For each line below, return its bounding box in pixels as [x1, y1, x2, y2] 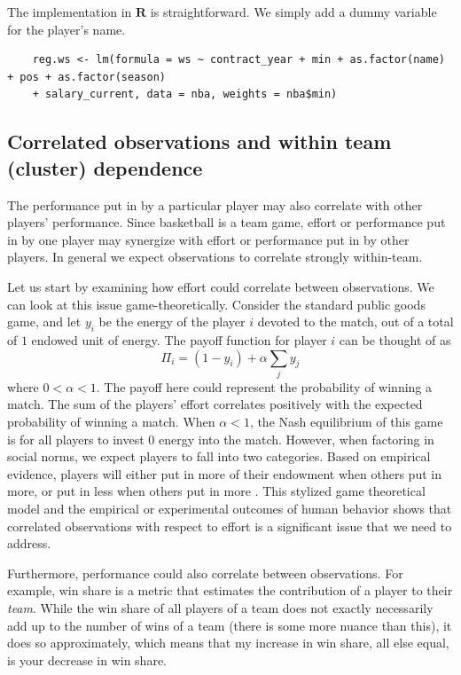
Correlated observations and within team [7, 128, 392, 155]
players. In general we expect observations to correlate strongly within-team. [7, 247, 423, 266]
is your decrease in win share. [7, 650, 167, 669]
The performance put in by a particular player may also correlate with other [7, 195, 423, 214]
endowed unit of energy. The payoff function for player [31, 330, 327, 349]
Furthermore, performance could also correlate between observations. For [7, 563, 403, 582]
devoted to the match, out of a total [257, 312, 454, 331]
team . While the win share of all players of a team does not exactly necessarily [7, 598, 434, 616]
